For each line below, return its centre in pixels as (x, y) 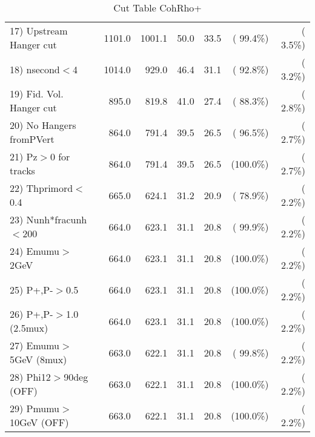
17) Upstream (39, 31)
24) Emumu (35, 251)
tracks (22, 170)
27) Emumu (35, 345)
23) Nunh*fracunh (48, 219)
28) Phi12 (30, 377)
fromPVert (32, 139)
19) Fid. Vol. (37, 94)
